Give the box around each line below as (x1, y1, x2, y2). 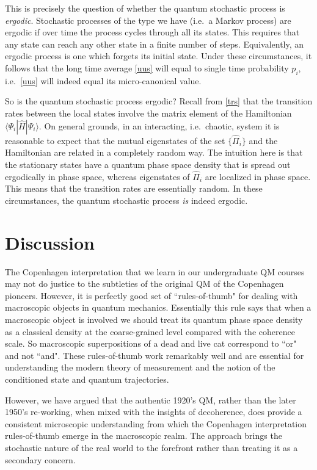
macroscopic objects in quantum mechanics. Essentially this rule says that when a (5, 301, 312, 314)
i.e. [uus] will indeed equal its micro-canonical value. (5, 74, 202, 87)
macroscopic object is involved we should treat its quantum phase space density (5, 313, 303, 326)
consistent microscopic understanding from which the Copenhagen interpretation (5, 417, 307, 430)
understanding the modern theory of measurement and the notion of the (5, 361, 275, 374)
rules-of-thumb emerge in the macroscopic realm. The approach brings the (5, 429, 282, 442)
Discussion (5, 230, 95, 255)
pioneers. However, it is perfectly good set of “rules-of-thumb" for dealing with (5, 289, 298, 302)
